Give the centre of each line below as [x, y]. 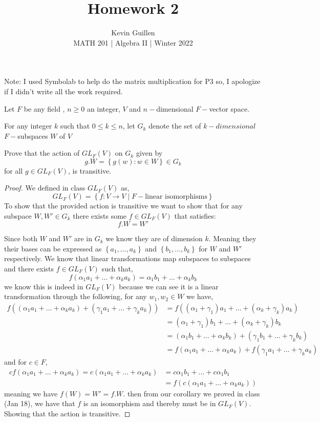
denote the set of [175, 126]
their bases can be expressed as [53, 248]
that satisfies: [195, 215]
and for [16, 361]
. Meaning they [232, 238]
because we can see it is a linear [169, 286]
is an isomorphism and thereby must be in [150, 403]
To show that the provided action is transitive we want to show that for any [123, 206]
